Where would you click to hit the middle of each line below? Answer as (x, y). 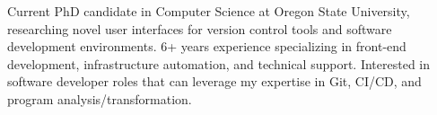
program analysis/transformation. (100, 98)
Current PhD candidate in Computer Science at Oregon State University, (209, 11)
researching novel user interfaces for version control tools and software (200, 28)
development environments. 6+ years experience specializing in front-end (207, 46)
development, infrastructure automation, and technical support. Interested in (219, 63)
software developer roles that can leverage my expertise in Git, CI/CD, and (214, 81)
